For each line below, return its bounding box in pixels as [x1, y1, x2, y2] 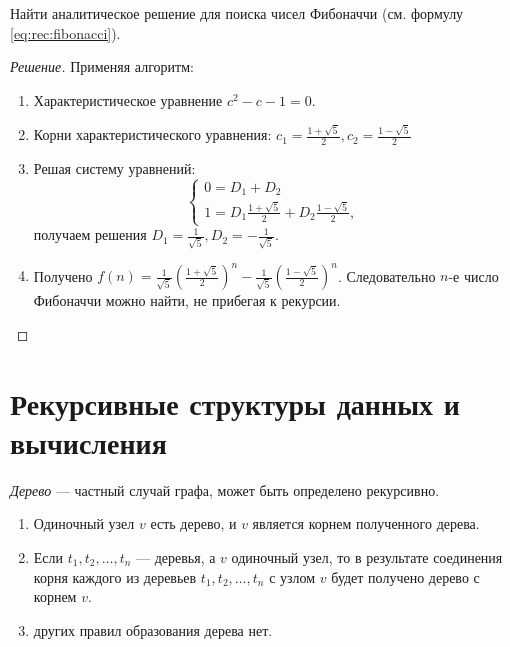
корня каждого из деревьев [33, 566, 197, 587]
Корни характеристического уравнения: [33, 124, 272, 145]
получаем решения [33, 224, 147, 245]
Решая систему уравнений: [33, 157, 196, 178]
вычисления [10, 421, 167, 462]
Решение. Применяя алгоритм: [10, 56, 194, 77]
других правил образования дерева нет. [33, 619, 273, 640]
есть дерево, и [150, 513, 237, 534]
